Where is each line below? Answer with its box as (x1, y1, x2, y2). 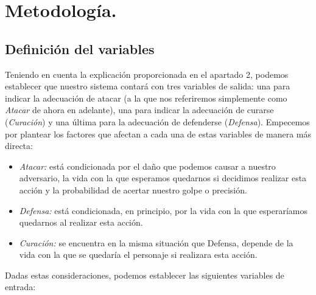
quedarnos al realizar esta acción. (19, 216, 143, 229)
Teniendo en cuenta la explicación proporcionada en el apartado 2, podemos (5, 68, 289, 80)
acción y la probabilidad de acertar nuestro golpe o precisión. (19, 183, 247, 196)
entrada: (5, 280, 36, 293)
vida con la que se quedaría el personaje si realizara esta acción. (19, 248, 258, 261)
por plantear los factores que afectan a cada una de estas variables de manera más (5, 127, 312, 140)
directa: (5, 139, 33, 152)
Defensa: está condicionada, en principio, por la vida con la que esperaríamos (19, 204, 307, 217)
